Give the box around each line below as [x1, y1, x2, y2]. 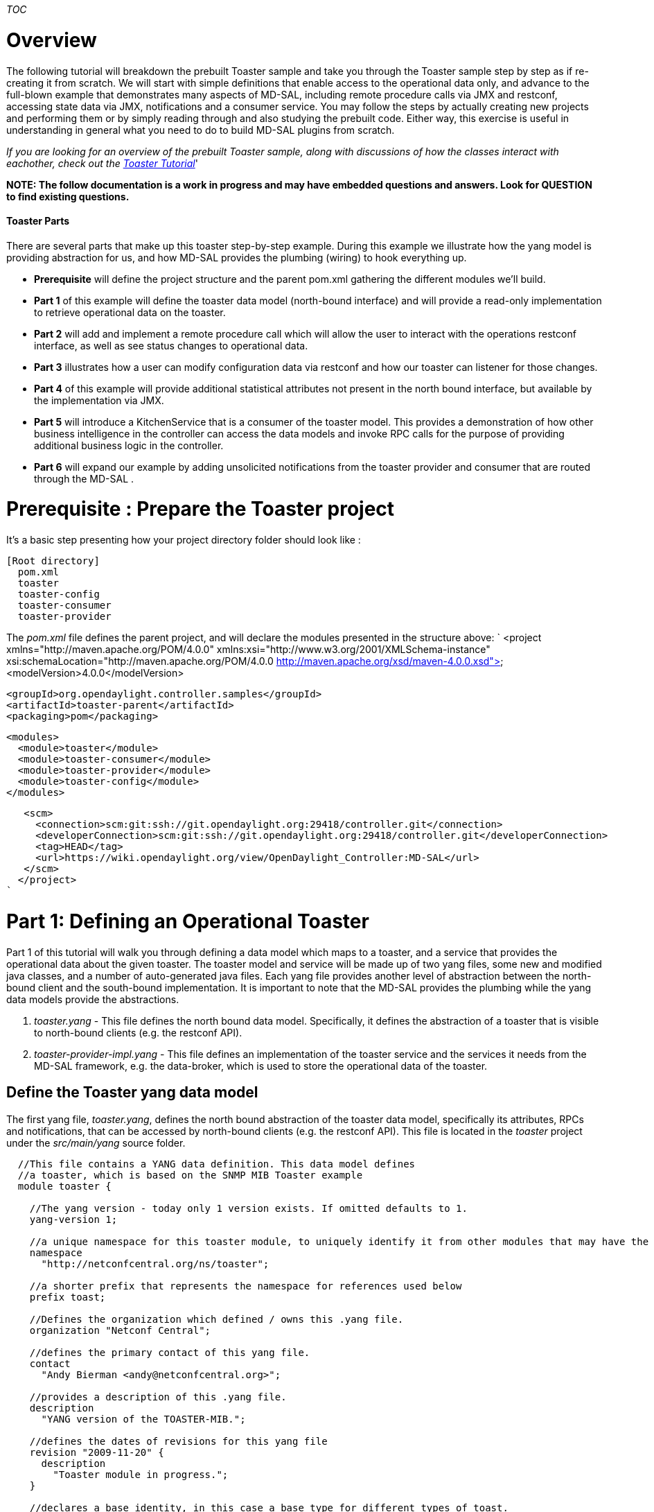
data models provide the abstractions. [6, 993, 179, 1005]
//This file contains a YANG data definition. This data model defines [17, 1158, 416, 1170]
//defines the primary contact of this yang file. [29, 1346, 310, 1358]
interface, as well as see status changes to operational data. [34, 339, 308, 351]
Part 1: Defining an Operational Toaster [6, 909, 369, 933]
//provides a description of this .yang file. [29, 1391, 287, 1402]
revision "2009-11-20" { [29, 1446, 164, 1458]
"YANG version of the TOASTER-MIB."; [41, 1413, 246, 1425]
